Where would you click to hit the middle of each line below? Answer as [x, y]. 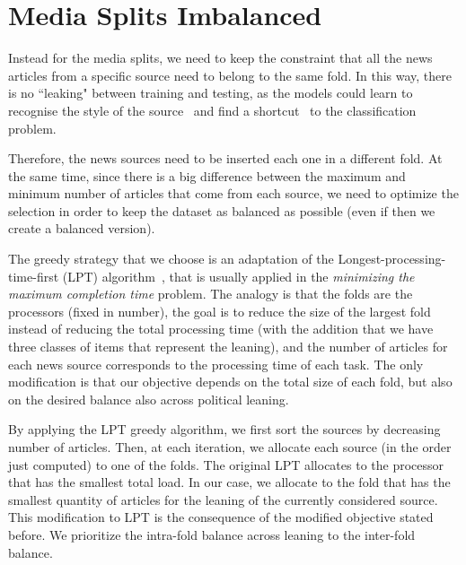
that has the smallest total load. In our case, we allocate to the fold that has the [229, 482]
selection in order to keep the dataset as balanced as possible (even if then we [222, 210]
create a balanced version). [82, 228]
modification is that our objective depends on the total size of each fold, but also [230, 382]
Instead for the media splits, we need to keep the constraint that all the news [220, 58]
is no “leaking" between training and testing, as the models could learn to [211, 93]
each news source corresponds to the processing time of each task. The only [216, 364]
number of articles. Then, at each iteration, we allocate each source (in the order [230, 447]
